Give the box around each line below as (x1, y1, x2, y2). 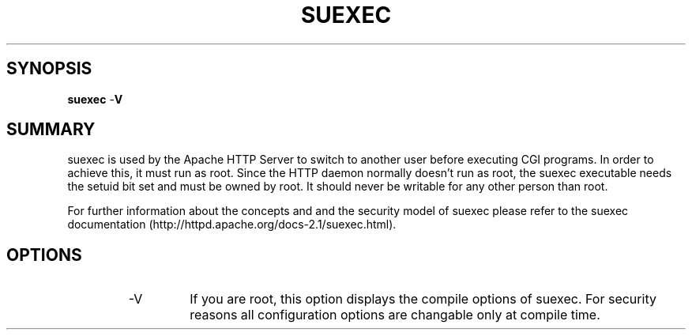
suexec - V (67, 92, 123, 106)
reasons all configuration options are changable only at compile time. (190, 307, 600, 323)
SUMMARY (6, 119, 96, 140)
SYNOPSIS (6, 59, 92, 79)
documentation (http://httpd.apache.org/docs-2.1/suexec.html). (67, 217, 397, 232)
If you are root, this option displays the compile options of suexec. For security (190, 291, 656, 308)
